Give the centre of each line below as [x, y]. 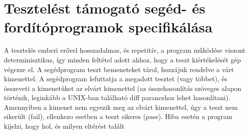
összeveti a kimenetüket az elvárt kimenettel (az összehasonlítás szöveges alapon [123, 88]
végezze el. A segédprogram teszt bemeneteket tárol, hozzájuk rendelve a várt [119, 69]
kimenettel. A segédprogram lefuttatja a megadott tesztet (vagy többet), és [116, 79]
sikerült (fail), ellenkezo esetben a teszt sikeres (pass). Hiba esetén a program [118, 116]
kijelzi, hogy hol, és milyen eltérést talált [64, 126]
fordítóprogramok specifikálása [108, 27]
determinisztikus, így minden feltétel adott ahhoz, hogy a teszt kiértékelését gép [123, 59]
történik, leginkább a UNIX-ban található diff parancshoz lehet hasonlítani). [117, 97]
